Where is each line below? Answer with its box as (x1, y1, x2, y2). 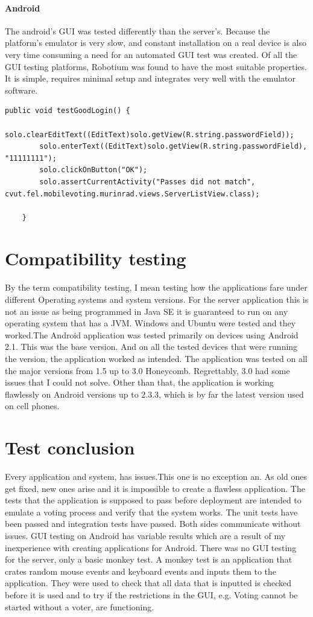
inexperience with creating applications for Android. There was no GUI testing (5, 541, 297, 554)
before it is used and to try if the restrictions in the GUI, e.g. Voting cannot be (5, 589, 298, 601)
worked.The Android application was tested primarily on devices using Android (5, 328, 299, 341)
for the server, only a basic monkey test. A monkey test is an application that (5, 553, 292, 566)
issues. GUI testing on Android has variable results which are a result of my (5, 529, 286, 542)
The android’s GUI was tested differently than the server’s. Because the (5, 24, 270, 37)
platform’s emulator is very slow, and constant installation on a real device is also (5, 36, 307, 49)
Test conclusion (5, 435, 135, 460)
